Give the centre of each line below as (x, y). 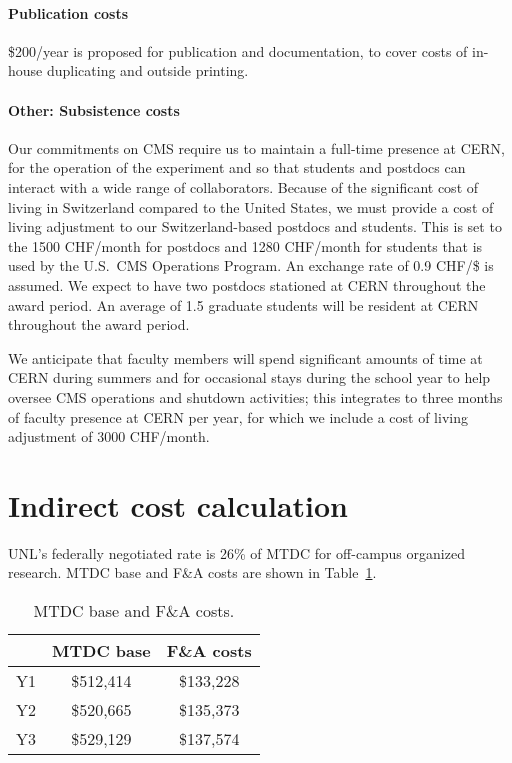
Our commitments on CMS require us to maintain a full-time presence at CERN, (256, 147)
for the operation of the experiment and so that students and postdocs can (237, 167)
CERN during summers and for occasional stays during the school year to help (249, 377)
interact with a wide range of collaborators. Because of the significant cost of (243, 186)
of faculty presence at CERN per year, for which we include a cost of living (238, 416)
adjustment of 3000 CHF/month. (109, 436)
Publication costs (68, 12)
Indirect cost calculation (178, 504)
